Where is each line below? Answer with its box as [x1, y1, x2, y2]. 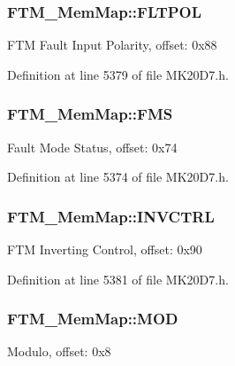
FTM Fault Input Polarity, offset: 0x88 [7, 35, 217, 54]
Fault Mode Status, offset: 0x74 [7, 137, 178, 156]
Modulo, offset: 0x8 [7, 342, 111, 361]
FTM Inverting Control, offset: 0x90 [7, 240, 202, 259]
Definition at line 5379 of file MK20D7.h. [7, 65, 229, 83]
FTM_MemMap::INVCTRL [7, 205, 215, 227]
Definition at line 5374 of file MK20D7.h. [7, 167, 229, 186]
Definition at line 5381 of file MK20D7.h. [7, 269, 229, 288]
